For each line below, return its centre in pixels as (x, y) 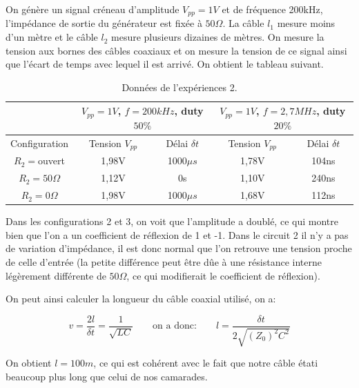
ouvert (51, 161)
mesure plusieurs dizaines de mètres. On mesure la (218, 37)
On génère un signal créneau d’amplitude (93, 9)
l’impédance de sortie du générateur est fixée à (104, 23)
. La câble (243, 23)
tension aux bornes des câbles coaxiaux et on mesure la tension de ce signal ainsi (176, 50)
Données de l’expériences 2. (179, 87)
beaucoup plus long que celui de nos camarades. (107, 376)
